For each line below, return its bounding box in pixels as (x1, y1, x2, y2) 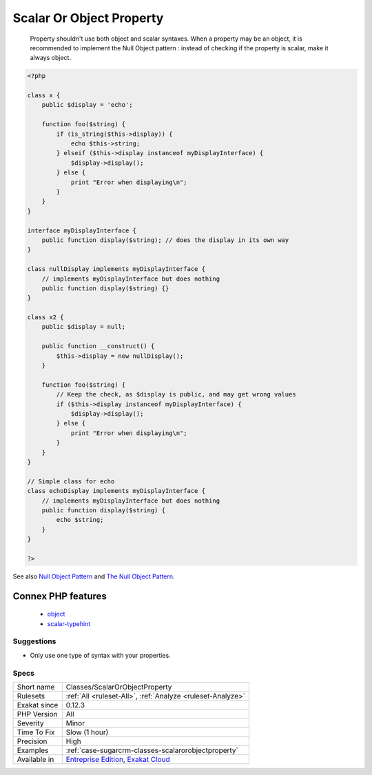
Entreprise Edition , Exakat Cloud (65, 754, 170, 764)
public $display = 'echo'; (41, 101, 134, 109)
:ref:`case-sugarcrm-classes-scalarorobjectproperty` (65, 745, 239, 755)
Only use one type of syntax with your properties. (30, 651, 172, 659)
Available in (17, 754, 54, 764)
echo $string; (56, 516, 104, 524)
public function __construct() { (41, 342, 155, 350)
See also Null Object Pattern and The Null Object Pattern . (12, 572, 175, 581)
